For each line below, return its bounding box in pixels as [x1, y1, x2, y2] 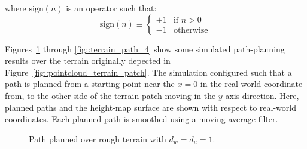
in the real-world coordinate [200, 77, 303, 90]
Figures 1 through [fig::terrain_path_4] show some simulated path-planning [5, 42, 285, 55]
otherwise [173, 26, 208, 35]
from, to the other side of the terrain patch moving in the [5, 89, 216, 101]
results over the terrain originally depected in [5, 54, 171, 67]
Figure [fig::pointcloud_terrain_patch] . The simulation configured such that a [5, 66, 292, 78]
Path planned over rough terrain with [29, 132, 166, 145]
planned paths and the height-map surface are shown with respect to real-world [5, 101, 297, 113]
